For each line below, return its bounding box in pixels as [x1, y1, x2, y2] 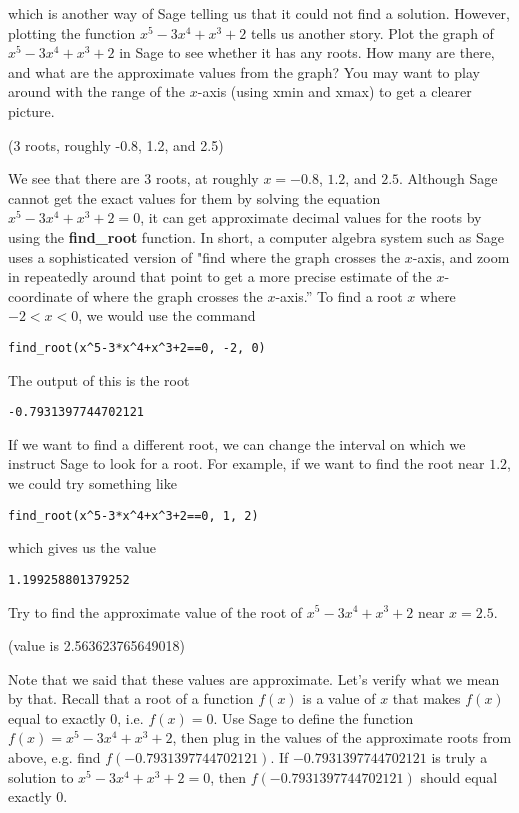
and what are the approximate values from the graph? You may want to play [8, 61, 480, 82]
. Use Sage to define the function [213, 707, 414, 728]
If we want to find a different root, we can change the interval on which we [8, 433, 466, 454]
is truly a [431, 747, 488, 768]
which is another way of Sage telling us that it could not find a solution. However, [8, 3, 510, 23]
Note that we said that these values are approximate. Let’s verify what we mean [8, 668, 500, 689]
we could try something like [8, 473, 177, 493]
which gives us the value [8, 537, 156, 558]
